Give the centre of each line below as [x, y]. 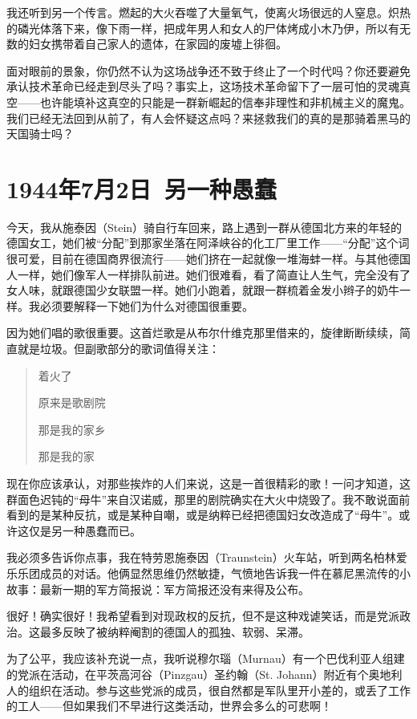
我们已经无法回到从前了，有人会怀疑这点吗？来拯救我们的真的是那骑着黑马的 [208, 118]
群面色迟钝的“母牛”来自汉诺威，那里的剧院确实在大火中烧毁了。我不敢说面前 [208, 499]
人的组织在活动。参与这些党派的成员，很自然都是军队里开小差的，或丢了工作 [208, 690]
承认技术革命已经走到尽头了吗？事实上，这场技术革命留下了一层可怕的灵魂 [203, 86]
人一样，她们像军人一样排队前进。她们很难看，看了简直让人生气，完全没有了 [208, 274]
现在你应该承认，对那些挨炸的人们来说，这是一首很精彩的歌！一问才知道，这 [208, 483]
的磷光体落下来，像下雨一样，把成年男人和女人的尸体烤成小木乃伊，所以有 [203, 28]
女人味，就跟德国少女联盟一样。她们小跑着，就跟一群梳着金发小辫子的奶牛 [203, 290]
